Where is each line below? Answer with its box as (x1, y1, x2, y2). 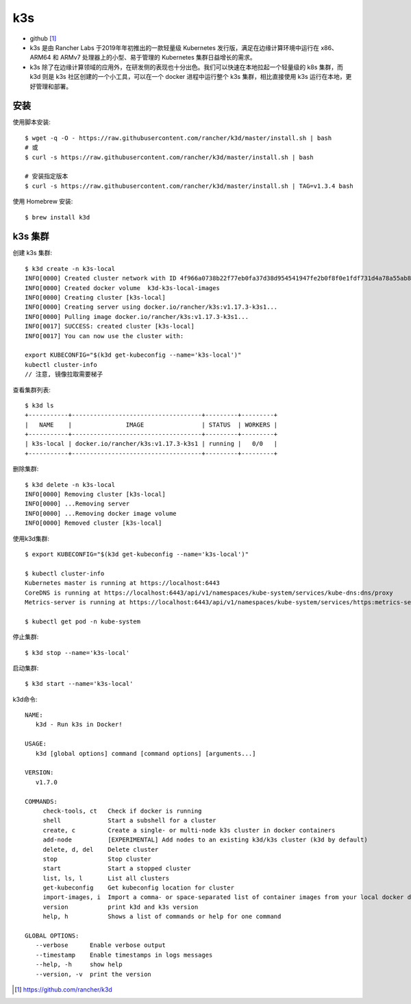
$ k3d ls (25, 401, 54, 409)
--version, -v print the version (35, 970, 152, 978)
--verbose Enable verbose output (35, 942, 166, 949)
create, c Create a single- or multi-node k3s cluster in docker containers (42, 826, 336, 834)
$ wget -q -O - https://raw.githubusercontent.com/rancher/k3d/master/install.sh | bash (25, 134, 332, 142)
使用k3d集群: (12, 534, 49, 542)
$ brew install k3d (25, 213, 90, 221)
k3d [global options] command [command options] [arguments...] (35, 750, 256, 757)
